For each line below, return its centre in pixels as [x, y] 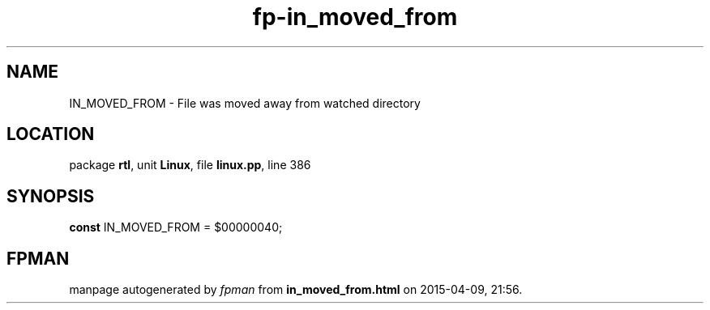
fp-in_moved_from [355, 17]
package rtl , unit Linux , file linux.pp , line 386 [190, 165]
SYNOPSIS [51, 196]
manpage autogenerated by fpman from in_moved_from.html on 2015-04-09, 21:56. [296, 290]
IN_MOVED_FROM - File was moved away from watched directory [245, 103]
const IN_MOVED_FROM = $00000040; [176, 227]
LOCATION [51, 134]
